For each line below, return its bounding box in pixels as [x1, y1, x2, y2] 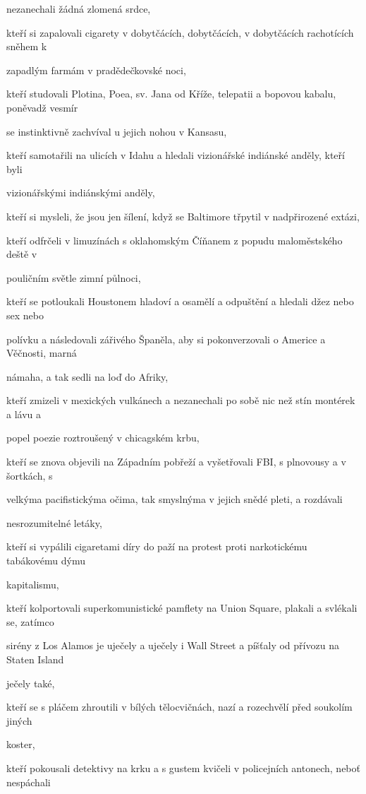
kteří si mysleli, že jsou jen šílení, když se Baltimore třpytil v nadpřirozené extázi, [6, 208, 360, 223]
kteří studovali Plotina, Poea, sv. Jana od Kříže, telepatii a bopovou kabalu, [6, 86, 336, 101]
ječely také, [6, 675, 55, 690]
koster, [6, 737, 35, 752]
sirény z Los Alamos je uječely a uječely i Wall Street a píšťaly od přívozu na [6, 638, 339, 653]
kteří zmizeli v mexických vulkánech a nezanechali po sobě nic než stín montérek [6, 393, 355, 408]
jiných [6, 713, 32, 728]
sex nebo [6, 307, 44, 322]
